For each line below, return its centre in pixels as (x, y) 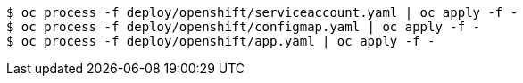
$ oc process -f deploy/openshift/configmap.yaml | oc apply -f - (244, 27)
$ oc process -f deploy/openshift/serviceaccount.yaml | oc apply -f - (262, 12)
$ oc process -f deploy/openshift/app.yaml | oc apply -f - (221, 41)
